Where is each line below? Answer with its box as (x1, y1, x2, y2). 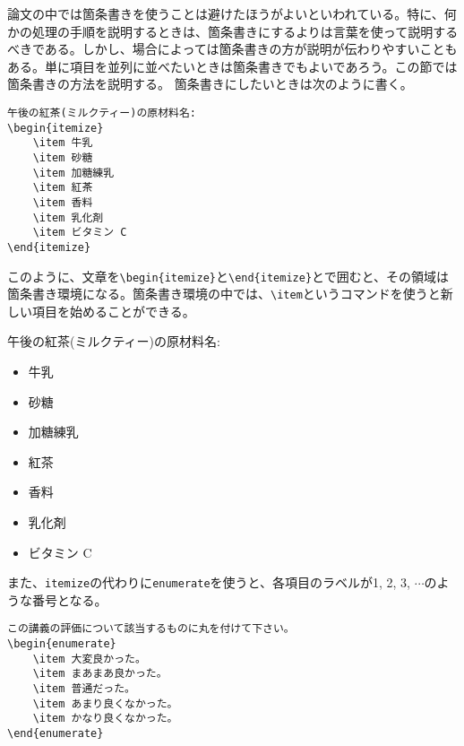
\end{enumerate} (7, 727, 104, 741)
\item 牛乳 (32, 136, 93, 150)
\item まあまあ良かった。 (32, 667, 168, 681)
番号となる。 (31, 590, 107, 609)
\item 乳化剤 (32, 211, 104, 224)
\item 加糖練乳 (32, 166, 115, 179)
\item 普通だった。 (32, 682, 135, 696)
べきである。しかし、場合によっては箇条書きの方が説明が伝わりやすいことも (7, 39, 458, 58)
